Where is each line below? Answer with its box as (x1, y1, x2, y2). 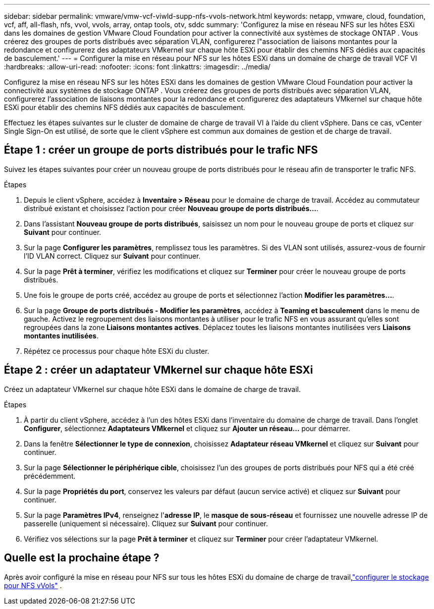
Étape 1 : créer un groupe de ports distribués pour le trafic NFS (4, 144, 318, 157)
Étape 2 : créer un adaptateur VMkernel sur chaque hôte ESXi (4, 364, 313, 377)
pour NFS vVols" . (4, 581, 62, 590)
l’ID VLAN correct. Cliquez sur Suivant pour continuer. (24, 251, 201, 260)
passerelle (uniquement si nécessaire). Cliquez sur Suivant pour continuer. (24, 519, 268, 528)
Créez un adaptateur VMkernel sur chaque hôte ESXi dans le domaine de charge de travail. (4, 385, 301, 393)
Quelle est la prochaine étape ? (4, 552, 160, 564)
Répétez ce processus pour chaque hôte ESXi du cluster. (24, 346, 210, 355)
